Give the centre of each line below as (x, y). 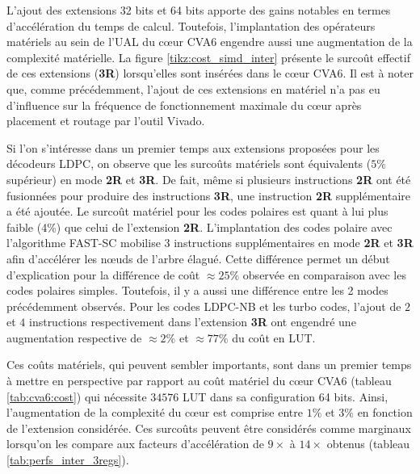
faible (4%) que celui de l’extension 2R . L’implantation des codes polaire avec (199, 227)
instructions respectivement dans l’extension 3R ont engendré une (192, 322)
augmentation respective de (74, 337)
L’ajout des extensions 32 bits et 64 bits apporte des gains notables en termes (199, 10)
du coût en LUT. (274, 337)
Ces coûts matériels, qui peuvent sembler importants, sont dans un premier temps (209, 365)
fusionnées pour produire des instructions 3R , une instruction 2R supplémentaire (209, 195)
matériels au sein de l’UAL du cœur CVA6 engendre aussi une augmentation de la (210, 42)
